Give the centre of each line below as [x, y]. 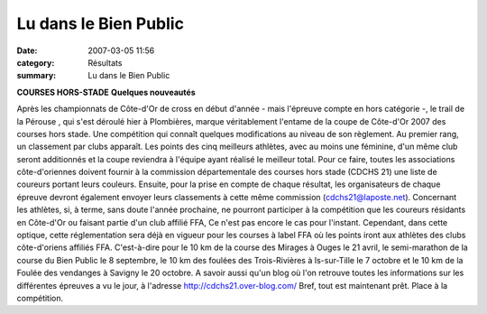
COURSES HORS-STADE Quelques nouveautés [106, 92]
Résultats [105, 62]
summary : [37, 76]
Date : [27, 51]
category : [36, 62]
